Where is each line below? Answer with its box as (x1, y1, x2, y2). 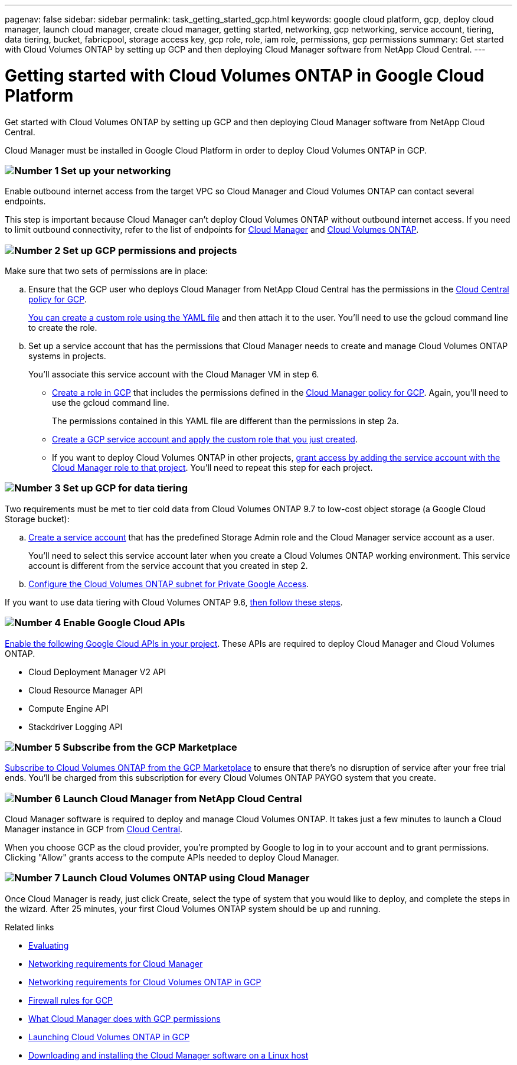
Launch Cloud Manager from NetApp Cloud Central (63, 792, 302, 805)
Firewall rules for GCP (28, 995, 113, 1005)
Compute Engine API (28, 703, 109, 714)
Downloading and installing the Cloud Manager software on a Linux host (28, 1050, 309, 1060)
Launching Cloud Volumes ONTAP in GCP (28, 1031, 190, 1042)
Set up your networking (61, 164, 171, 177)
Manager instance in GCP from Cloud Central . (5, 824, 183, 834)
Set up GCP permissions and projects (63, 244, 237, 256)
